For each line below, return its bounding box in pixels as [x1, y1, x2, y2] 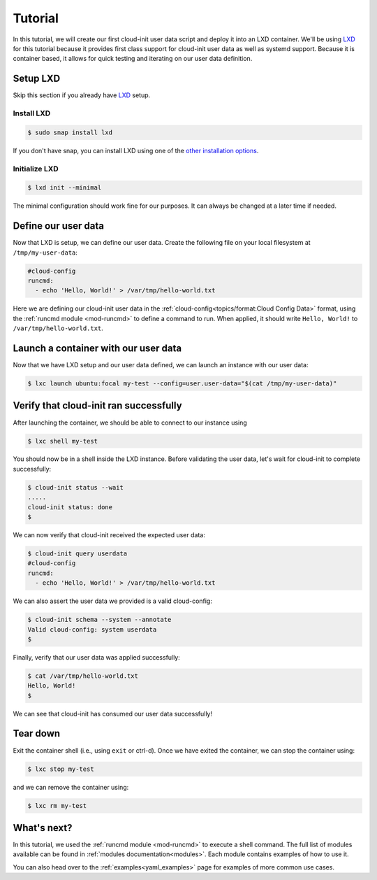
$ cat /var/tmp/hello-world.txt [27, 672, 139, 680]
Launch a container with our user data [13, 342, 182, 354]
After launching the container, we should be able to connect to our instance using [13, 418, 247, 427]
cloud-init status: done [27, 503, 113, 511]
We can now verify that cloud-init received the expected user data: [13, 531, 205, 539]
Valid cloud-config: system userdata [27, 625, 157, 633]
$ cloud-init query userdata [27, 550, 128, 558]
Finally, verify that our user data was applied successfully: [13, 653, 181, 661]
